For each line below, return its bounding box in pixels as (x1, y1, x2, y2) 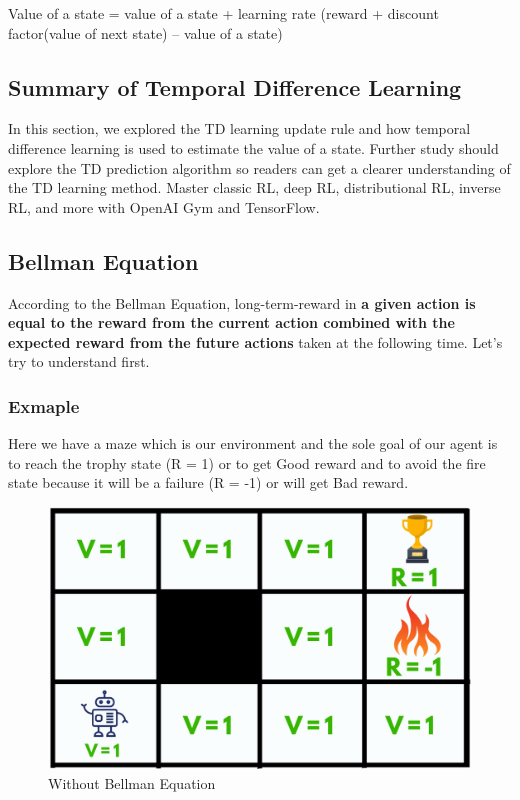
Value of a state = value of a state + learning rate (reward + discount (8, 3, 439, 23)
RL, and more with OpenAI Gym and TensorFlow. (8, 196, 320, 217)
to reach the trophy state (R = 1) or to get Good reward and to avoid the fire (8, 452, 486, 473)
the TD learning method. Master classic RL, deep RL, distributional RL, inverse (8, 177, 501, 198)
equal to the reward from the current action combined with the (8, 312, 455, 333)
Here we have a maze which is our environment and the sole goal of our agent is (8, 433, 498, 454)
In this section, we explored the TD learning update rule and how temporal (8, 118, 471, 139)
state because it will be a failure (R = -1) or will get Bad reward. (8, 472, 409, 493)
